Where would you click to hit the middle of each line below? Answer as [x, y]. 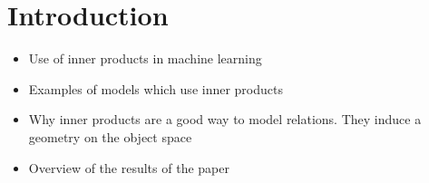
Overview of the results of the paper [129, 167]
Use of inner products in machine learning [145, 58]
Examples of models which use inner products [156, 88]
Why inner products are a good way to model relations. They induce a [225, 119]
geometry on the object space [110, 136]
